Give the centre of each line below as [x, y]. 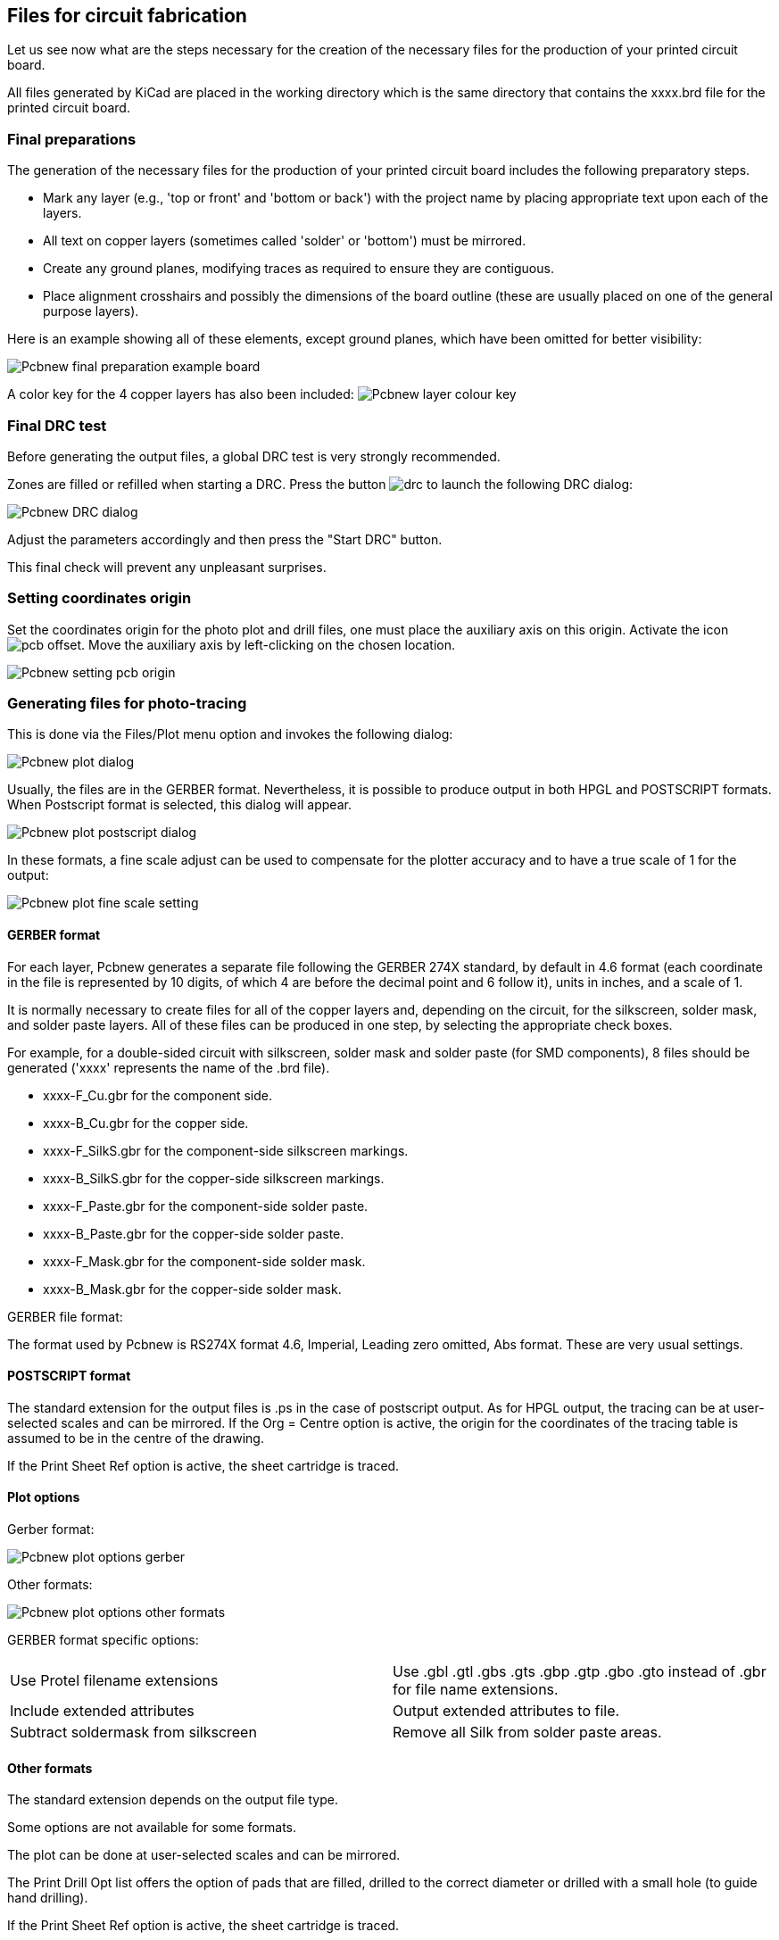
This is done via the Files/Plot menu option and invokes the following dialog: [230, 734]
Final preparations [72, 139]
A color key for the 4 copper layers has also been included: [181, 394]
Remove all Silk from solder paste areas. [527, 1733]
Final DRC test [57, 425]
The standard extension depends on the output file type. [173, 1800]
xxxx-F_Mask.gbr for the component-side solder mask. [204, 1261]
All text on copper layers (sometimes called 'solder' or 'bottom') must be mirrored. [285, 241]
